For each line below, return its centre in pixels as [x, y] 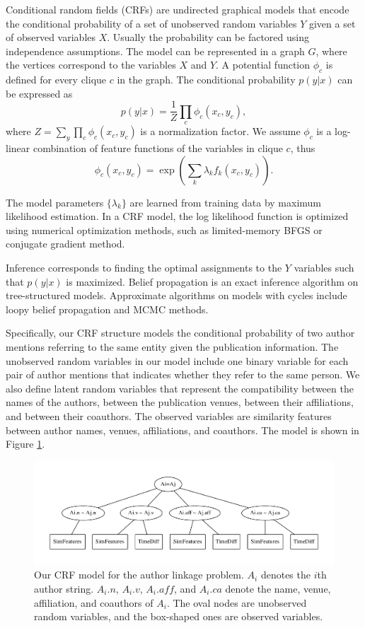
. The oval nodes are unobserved [237, 602]
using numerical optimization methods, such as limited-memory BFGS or [164, 229]
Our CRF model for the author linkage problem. [139, 575]
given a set [332, 23]
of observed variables [51, 37]
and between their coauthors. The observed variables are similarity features [169, 415]
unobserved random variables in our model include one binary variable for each [177, 360]
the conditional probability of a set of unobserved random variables [151, 23]
